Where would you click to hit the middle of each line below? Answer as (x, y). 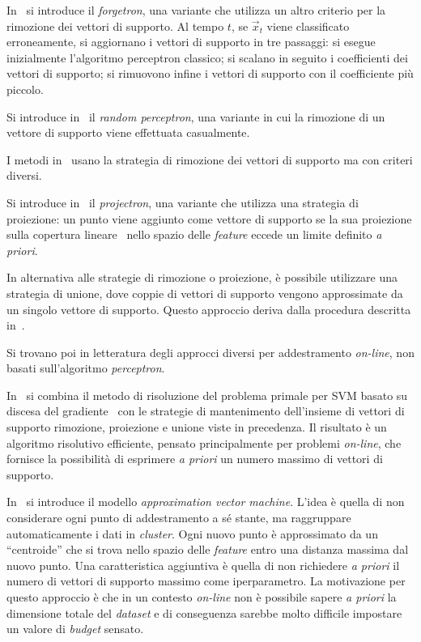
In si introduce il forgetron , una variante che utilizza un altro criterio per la (196, 10)
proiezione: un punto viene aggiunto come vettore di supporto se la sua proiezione (209, 218)
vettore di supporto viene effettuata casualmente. (128, 132)
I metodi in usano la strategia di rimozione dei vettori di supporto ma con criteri (210, 159)
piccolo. (25, 89)
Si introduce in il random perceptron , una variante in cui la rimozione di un (196, 116)
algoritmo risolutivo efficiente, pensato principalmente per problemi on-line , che (204, 442)
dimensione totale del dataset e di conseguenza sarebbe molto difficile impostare (204, 612)
